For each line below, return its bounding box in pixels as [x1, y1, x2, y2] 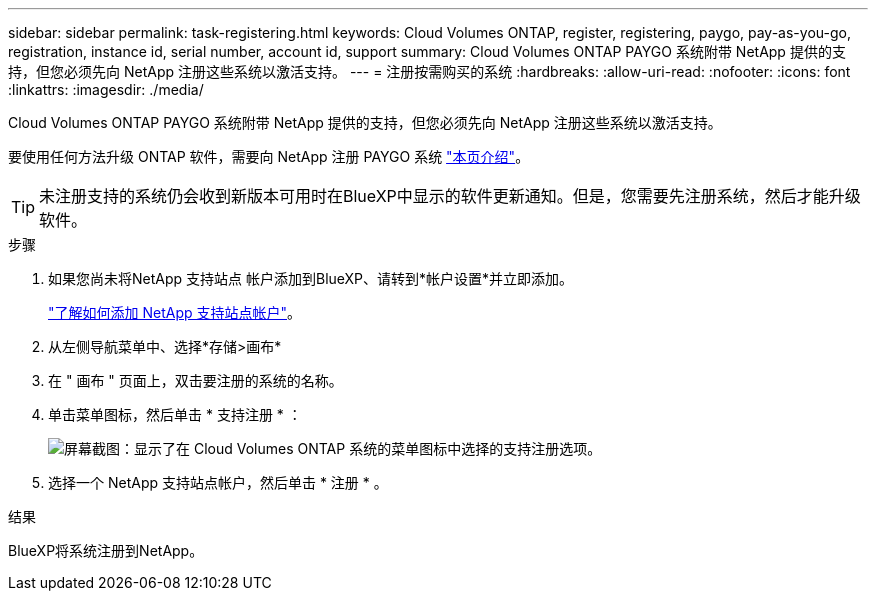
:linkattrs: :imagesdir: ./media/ [8, 81, 204, 98]
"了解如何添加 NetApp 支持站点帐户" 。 [48, 304, 302, 321]
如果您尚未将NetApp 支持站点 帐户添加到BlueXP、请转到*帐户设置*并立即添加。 [48, 270, 574, 287]
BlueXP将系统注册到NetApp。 [8, 542, 204, 559]
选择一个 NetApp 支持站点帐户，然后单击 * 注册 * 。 [48, 474, 388, 491]
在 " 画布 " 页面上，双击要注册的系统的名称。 [48, 372, 343, 389]
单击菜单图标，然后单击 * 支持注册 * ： [48, 406, 302, 423]
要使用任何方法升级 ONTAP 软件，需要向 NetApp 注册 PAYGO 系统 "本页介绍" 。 [8, 148, 530, 165]
